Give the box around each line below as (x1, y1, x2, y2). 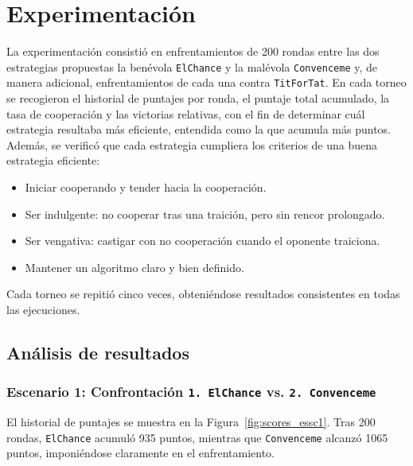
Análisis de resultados (6, 340, 189, 364)
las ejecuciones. (6, 301, 80, 317)
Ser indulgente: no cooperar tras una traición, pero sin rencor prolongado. (25, 205, 385, 222)
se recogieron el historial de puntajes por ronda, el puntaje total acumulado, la (6, 90, 390, 107)
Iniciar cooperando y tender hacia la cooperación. (25, 179, 267, 195)
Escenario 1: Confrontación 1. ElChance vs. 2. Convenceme (6, 382, 376, 402)
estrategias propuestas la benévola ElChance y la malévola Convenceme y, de (6, 58, 378, 75)
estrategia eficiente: (6, 152, 100, 169)
